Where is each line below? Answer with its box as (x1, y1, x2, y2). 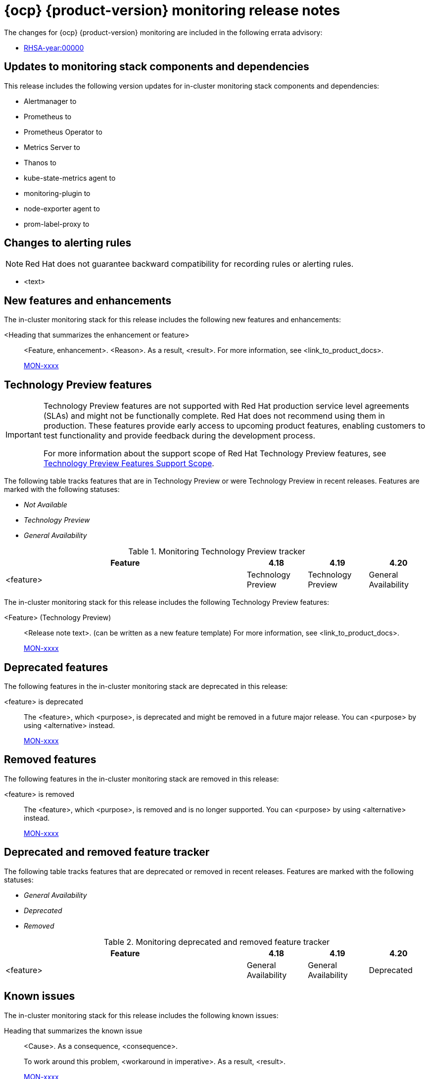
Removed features (4, 753, 96, 766)
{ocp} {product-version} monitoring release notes (4, 2, 340, 19)
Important (5, 430, 42, 440)
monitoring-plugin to (24, 189, 91, 197)
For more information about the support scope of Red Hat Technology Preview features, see (43, 448, 386, 459)
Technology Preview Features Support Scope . (43, 458, 214, 469)
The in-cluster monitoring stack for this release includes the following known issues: (4, 1011, 279, 1020)
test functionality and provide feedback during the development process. (43, 431, 316, 441)
